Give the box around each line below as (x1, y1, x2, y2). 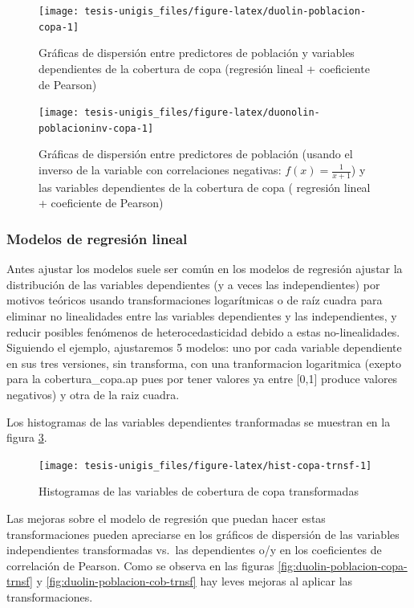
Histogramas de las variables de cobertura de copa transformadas (39, 483, 359, 500)
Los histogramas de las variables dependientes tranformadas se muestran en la (6, 413, 391, 430)
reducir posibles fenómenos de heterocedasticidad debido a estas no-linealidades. (6, 323, 400, 340)
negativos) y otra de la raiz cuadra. (6, 386, 180, 402)
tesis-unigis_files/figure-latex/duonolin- (84, 107, 320, 119)
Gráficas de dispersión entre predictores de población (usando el (39, 145, 353, 162)
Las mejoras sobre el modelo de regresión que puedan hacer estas (6, 510, 326, 527)
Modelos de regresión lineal (6, 228, 188, 248)
